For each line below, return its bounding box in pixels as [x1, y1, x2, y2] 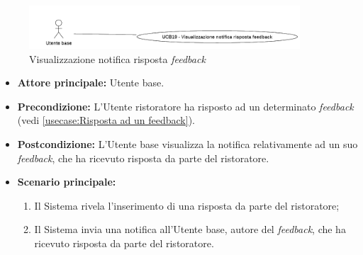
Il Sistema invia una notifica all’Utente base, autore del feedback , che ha [34, 222, 346, 237]
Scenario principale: [17, 174, 116, 189]
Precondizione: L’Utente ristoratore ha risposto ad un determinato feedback [17, 98, 354, 113]
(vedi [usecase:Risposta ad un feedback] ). [17, 113, 195, 127]
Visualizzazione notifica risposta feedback [29, 51, 206, 66]
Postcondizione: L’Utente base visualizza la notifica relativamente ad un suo [17, 136, 358, 151]
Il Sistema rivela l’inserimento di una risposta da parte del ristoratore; [34, 198, 340, 212]
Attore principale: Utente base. [17, 75, 164, 90]
